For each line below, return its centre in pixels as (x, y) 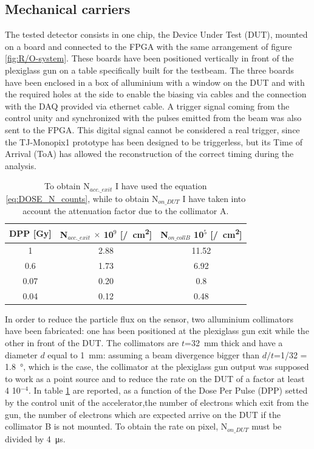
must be (267, 426)
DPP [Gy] (30, 233)
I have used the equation (161, 186)
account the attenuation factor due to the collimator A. (126, 211)
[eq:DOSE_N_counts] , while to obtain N (82, 198)
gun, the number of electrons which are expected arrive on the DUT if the (143, 414)
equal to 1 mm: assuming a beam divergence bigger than (153, 354)
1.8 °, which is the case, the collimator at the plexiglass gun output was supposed (157, 367)
